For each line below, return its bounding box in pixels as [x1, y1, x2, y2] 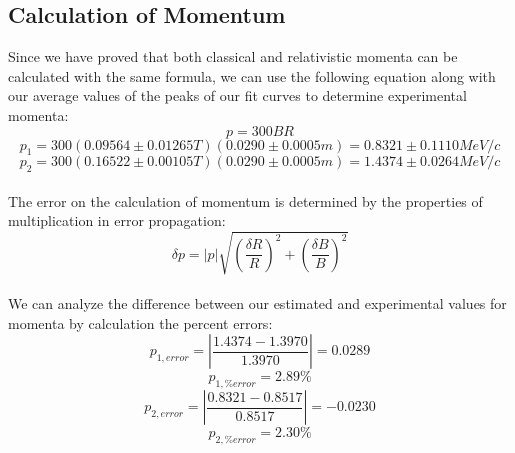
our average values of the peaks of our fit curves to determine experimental [8, 85, 467, 106]
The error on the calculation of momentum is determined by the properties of [8, 190, 483, 211]
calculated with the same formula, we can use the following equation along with [8, 65, 496, 86]
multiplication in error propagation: [8, 210, 226, 231]
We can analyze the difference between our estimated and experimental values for [8, 293, 507, 314]
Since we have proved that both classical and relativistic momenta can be [8, 46, 458, 67]
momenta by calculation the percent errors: [8, 312, 273, 333]
